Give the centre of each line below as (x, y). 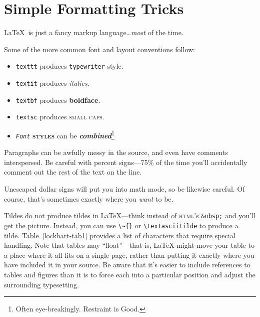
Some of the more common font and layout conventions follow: (99, 49)
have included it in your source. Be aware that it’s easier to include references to (127, 265)
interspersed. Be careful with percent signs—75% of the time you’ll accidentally (126, 162)
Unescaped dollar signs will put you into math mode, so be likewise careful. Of (124, 189)
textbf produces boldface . (58, 100)
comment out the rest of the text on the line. (73, 172)
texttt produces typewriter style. (69, 66)
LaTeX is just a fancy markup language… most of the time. (94, 32)
